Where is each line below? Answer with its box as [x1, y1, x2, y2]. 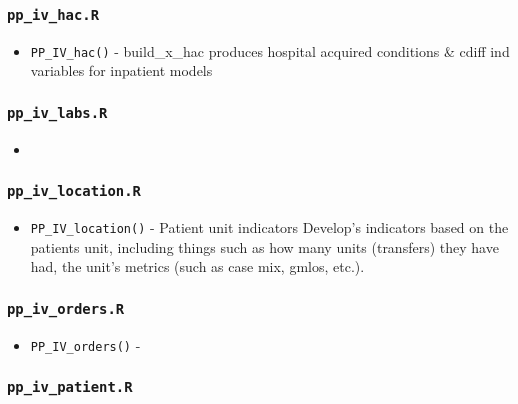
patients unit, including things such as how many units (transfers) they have [30, 236, 499, 257]
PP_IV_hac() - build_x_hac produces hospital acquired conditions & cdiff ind [30, 40, 510, 61]
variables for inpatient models [30, 60, 213, 81]
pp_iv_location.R [7, 183, 141, 200]
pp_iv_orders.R [7, 300, 125, 317]
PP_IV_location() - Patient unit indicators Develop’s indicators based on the [30, 217, 509, 238]
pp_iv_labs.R [7, 104, 108, 121]
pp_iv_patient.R [7, 379, 133, 396]
